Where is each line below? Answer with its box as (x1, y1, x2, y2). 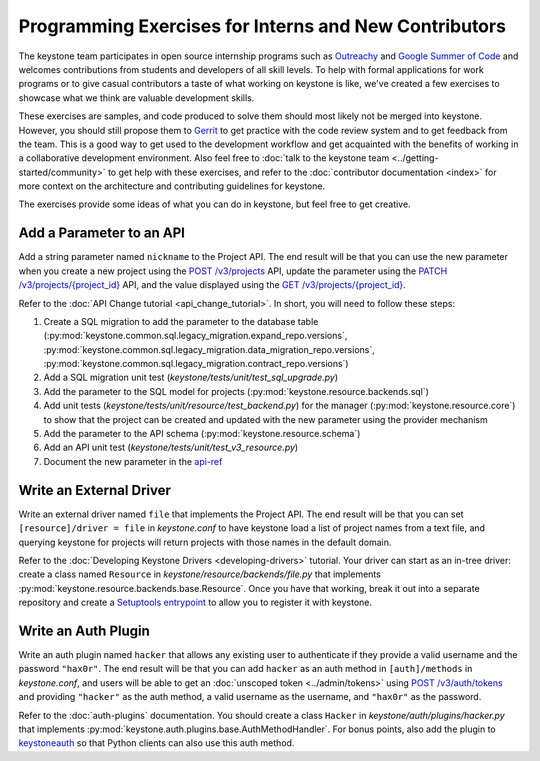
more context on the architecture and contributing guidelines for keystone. (18, 180, 325, 192)
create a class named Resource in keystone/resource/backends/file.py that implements (18, 568, 382, 580)
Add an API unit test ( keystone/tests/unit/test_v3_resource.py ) (43, 441, 299, 454)
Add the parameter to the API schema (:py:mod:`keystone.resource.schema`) (43, 428, 361, 440)
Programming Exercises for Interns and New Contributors (18, 15, 507, 37)
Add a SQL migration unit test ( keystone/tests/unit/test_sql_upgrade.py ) (43, 371, 339, 384)
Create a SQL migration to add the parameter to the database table (43, 315, 319, 327)
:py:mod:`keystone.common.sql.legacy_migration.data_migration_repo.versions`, (43, 343, 375, 355)
